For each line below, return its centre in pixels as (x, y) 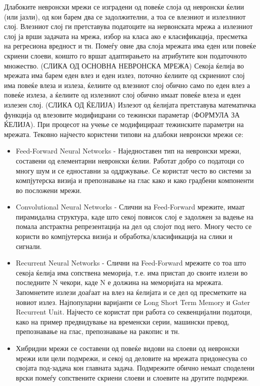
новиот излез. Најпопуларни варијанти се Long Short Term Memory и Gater (133, 302)
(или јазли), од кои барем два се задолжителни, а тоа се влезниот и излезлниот (125, 16)
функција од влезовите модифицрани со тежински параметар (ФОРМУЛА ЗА (122, 114)
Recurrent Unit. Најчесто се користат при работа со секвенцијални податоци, (134, 312)
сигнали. (29, 246)
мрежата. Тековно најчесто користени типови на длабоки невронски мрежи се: (124, 134)
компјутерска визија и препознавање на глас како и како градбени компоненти (135, 180)
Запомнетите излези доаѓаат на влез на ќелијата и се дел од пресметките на (131, 292)
